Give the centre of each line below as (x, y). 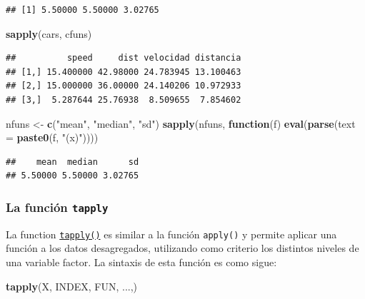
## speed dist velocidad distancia (124, 58)
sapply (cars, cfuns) (49, 33)
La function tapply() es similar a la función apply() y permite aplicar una (171, 234)
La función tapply (57, 207)
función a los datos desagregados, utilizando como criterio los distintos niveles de (182, 248)
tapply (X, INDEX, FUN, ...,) (72, 286)
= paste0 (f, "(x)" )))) (52, 137)
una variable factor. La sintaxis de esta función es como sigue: (141, 262)
